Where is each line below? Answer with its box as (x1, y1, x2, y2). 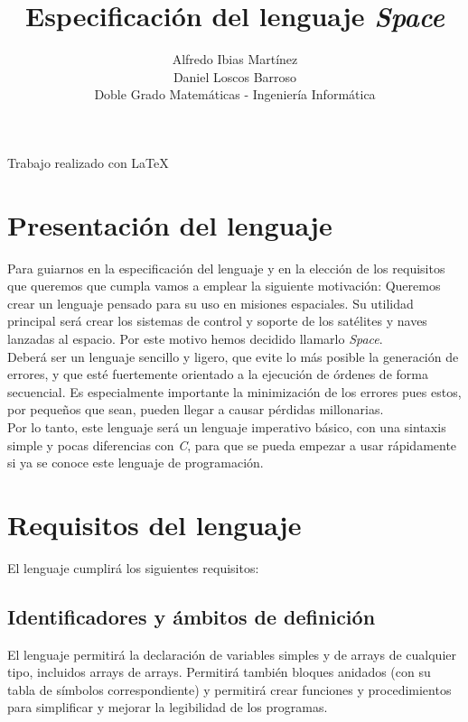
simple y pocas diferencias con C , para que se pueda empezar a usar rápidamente (7, 435, 457, 454)
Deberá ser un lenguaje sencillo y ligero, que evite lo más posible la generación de (7, 347, 459, 366)
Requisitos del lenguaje (7, 505, 302, 542)
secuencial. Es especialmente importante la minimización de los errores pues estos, (7, 382, 462, 401)
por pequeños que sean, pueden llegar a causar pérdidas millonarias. (7, 400, 384, 419)
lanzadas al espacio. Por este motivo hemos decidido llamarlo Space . (7, 329, 383, 347)
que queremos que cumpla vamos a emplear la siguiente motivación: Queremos (7, 276, 441, 295)
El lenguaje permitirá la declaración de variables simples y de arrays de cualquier (7, 644, 456, 663)
